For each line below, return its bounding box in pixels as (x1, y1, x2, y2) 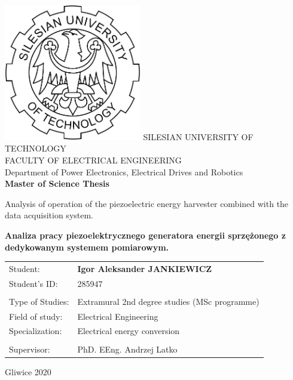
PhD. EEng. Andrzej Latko (77, 342, 178, 355)
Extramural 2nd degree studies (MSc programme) (77, 295, 260, 307)
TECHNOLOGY (5, 142, 66, 155)
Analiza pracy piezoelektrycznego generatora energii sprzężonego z (5, 228, 286, 241)
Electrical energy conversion (77, 325, 180, 337)
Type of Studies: (9, 295, 69, 307)
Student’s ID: (9, 277, 58, 289)
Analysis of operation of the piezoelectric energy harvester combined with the (5, 197, 289, 209)
